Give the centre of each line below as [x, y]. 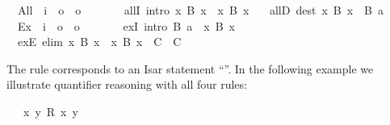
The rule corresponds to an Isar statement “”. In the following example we [190, 68]
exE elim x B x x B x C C [99, 42]
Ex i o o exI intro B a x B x [126, 25]
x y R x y [50, 111]
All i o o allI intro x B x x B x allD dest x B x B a [200, 10]
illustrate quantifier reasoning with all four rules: [127, 84]
